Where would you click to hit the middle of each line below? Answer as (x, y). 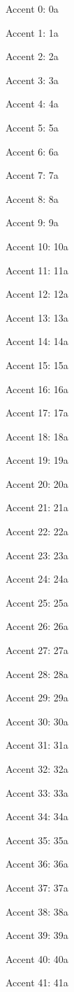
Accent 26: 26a (37, 626)
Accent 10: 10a (37, 246)
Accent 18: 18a (37, 436)
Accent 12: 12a (37, 294)
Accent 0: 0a (32, 8)
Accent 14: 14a (37, 341)
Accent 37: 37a (37, 887)
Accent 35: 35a (37, 840)
